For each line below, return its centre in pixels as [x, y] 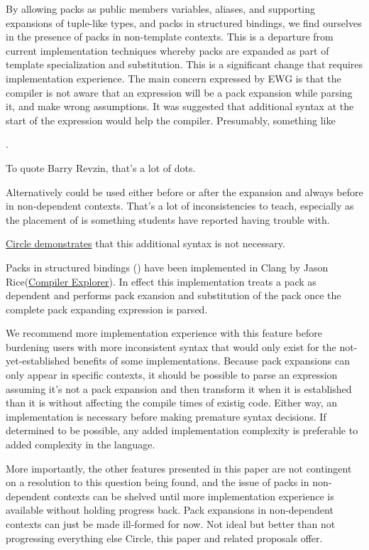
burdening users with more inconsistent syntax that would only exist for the [171, 346]
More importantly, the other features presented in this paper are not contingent [179, 468]
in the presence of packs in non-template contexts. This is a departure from [170, 37]
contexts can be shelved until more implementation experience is [194, 496]
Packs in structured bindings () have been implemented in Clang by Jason [167, 267]
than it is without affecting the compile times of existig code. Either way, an [172, 403]
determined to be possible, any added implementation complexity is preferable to [182, 430]
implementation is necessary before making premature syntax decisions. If [166, 416]
